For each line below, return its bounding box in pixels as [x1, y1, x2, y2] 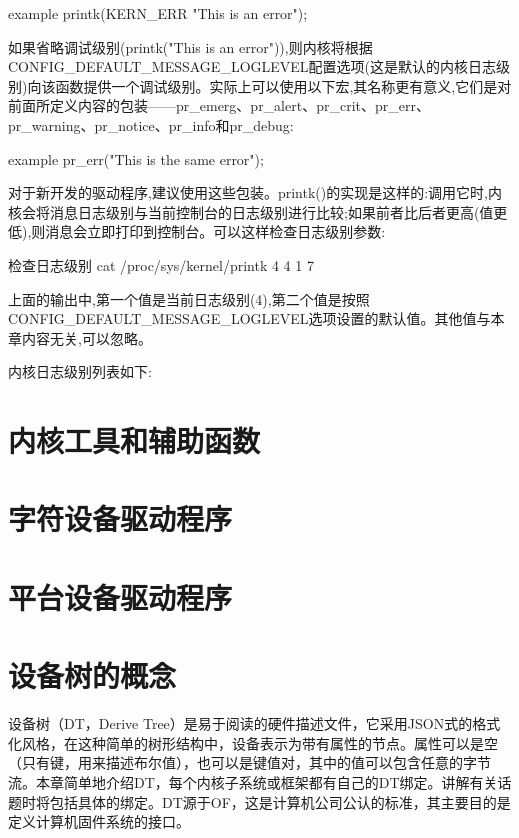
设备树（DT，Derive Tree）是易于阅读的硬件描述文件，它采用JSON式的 [8, 713, 473, 734]
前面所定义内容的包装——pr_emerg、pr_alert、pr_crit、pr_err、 [8, 95, 430, 116]
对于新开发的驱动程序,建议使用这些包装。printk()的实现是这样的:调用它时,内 [8, 182, 502, 203]
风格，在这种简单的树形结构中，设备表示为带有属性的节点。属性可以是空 [21, 732, 498, 753]
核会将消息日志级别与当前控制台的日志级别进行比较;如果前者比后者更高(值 [8, 201, 494, 222]
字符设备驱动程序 [8, 498, 233, 539]
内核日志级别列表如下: [8, 361, 152, 382]
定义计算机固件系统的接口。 [8, 811, 190, 832]
